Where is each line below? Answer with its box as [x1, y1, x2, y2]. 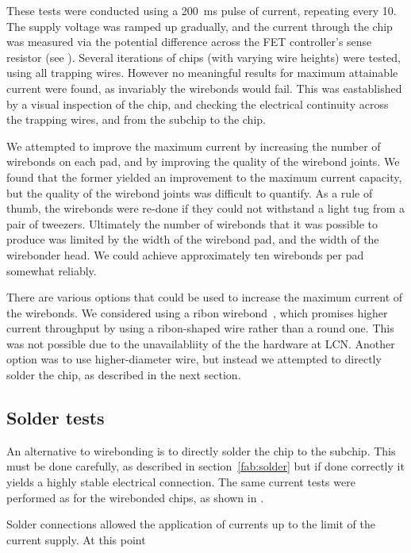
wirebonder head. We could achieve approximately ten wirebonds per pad [6, 246, 364, 263]
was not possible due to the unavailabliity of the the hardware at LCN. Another [6, 335, 395, 351]
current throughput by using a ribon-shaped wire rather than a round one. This [6, 320, 394, 336]
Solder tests [6, 405, 105, 430]
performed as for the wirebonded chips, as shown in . [6, 489, 264, 505]
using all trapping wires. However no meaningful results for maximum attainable [6, 64, 398, 81]
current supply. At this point [6, 531, 146, 547]
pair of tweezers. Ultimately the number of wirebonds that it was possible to [6, 215, 378, 232]
